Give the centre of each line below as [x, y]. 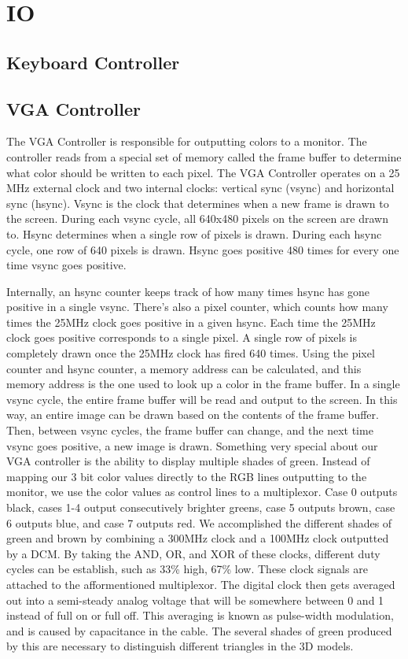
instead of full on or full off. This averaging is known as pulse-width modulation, [200, 615]
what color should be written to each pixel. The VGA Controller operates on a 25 [203, 172]
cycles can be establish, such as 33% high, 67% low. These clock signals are [187, 569]
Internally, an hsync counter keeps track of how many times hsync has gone [188, 291]
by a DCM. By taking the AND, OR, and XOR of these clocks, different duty [193, 553]
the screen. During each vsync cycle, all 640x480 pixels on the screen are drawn [197, 218]
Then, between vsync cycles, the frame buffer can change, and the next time [190, 430]
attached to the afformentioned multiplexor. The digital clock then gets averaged [201, 584]
